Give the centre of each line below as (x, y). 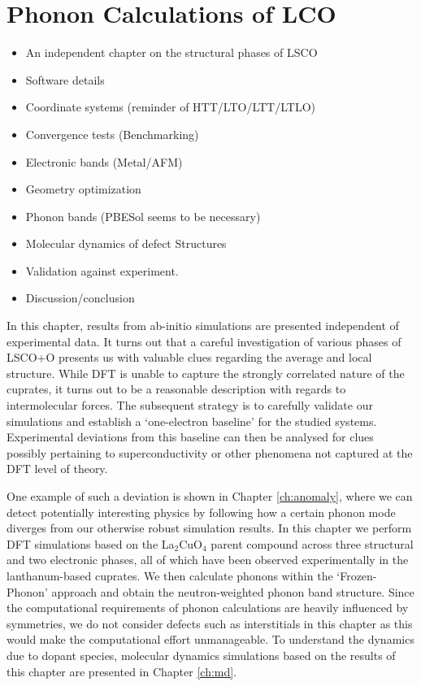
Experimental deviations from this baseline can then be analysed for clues (190, 437)
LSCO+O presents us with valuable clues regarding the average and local (189, 357)
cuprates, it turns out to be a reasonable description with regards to (176, 389)
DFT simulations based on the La (91, 543)
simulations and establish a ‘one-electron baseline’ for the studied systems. (192, 421)
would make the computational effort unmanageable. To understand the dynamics (210, 639)
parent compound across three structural (312, 543)
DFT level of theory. (57, 469)
